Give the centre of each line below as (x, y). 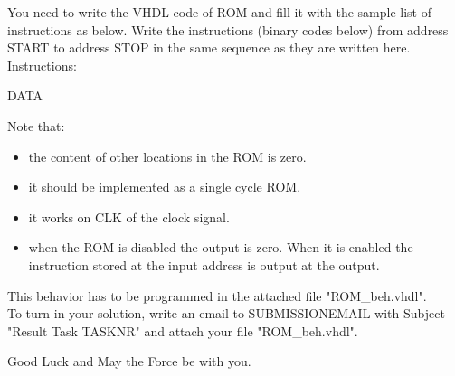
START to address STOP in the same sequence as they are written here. (209, 47)
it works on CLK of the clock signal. (129, 216)
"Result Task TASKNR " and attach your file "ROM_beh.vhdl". (183, 330)
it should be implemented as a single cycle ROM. (165, 187)
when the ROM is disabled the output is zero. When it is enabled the (221, 247)
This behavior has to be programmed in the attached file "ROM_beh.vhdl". (217, 295)
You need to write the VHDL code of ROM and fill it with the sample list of (219, 12)
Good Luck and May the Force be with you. (129, 361)
